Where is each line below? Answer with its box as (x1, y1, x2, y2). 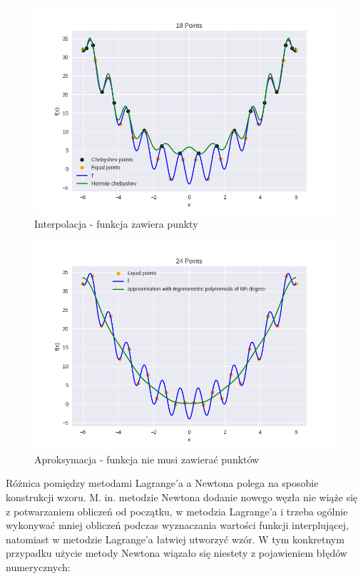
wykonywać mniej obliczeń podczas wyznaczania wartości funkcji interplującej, (6, 518, 349, 533)
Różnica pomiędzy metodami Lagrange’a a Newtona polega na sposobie (6, 475, 319, 490)
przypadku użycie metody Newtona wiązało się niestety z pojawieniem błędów (6, 545, 347, 560)
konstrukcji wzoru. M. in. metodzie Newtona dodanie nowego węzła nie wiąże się (6, 489, 358, 504)
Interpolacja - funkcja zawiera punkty (34, 216, 198, 231)
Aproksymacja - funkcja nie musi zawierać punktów (34, 451, 260, 466)
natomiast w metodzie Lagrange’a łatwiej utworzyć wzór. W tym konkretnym (6, 531, 344, 546)
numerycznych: (6, 559, 71, 574)
